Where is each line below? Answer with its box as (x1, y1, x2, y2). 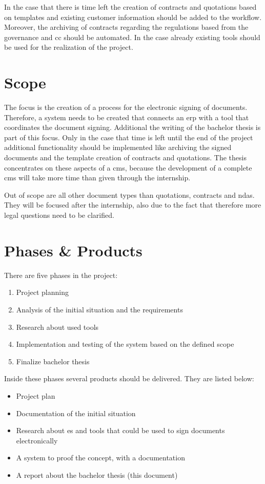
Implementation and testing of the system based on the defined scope (16, 339, 234, 349)
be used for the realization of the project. (4, 42, 133, 52)
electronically (16, 435, 58, 445)
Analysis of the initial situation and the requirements (16, 304, 183, 314)
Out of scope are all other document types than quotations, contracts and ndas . (4, 189, 255, 200)
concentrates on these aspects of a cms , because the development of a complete (4, 162, 252, 173)
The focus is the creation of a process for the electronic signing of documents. (4, 102, 248, 113)
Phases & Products (4, 239, 142, 260)
